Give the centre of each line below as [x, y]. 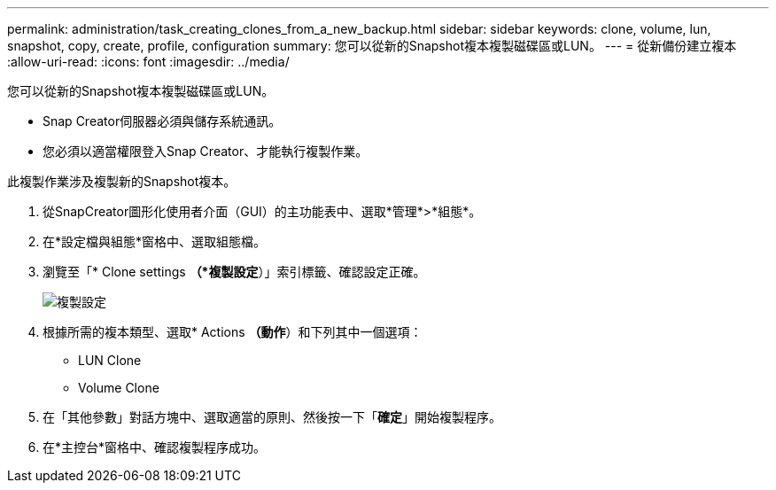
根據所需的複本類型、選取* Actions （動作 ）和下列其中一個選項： [233, 332]
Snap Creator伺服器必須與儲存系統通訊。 [162, 121]
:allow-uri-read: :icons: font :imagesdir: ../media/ [148, 62]
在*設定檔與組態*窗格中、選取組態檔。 [155, 241]
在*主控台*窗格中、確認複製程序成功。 [155, 447]
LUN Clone [110, 360]
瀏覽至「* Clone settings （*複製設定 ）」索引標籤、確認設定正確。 [234, 272]
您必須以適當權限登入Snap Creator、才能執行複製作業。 [206, 151]
